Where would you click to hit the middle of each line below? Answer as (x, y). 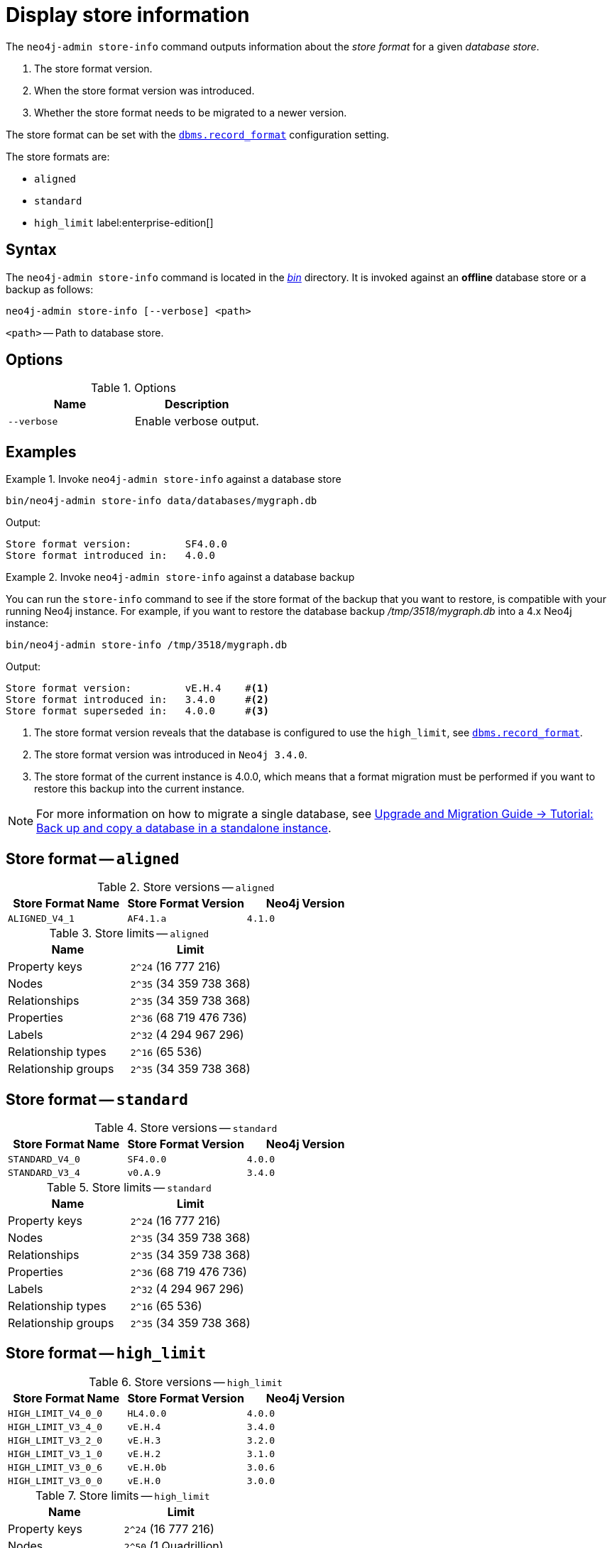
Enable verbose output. (197, 421)
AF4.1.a (147, 919)
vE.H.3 (144, 1440)
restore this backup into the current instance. (140, 789)
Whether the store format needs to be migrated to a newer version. (191, 112)
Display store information (128, 15)
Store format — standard (97, 1099)
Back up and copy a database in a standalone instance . (184, 828)
